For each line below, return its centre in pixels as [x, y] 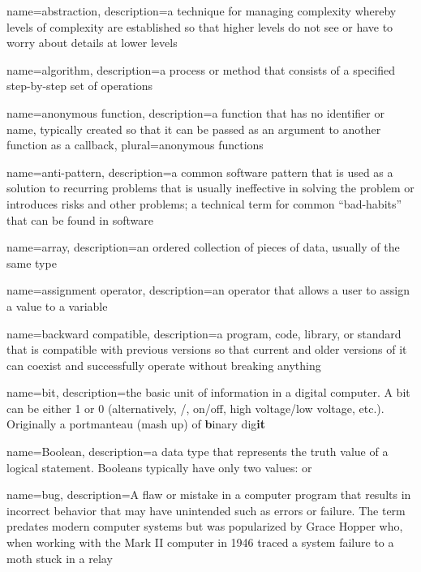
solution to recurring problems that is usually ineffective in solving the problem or [210, 188]
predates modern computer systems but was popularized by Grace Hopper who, [205, 526]
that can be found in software [80, 219]
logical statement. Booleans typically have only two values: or [159, 467]
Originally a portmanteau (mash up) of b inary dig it [136, 424]
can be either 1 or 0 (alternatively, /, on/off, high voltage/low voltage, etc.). [195, 408]
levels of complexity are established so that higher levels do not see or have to [200, 26]
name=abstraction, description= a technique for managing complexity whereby [202, 11]
